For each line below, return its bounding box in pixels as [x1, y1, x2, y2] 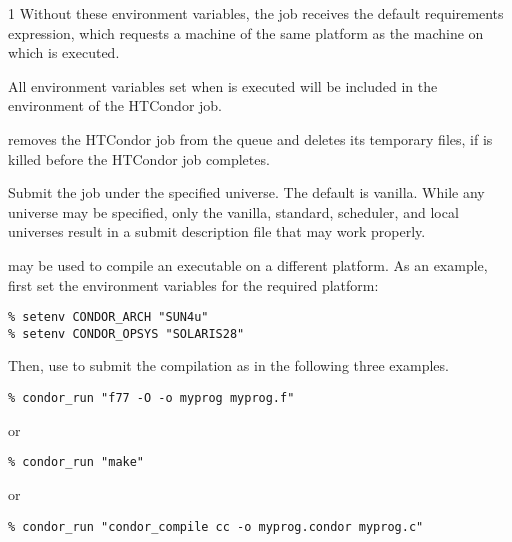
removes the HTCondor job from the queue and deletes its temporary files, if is [8, 128, 493, 149]
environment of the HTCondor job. [8, 95, 222, 116]
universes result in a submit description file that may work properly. [8, 221, 426, 242]
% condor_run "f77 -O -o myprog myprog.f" [8, 391, 295, 406]
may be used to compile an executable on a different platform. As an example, [8, 254, 488, 275]
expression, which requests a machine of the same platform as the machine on [8, 22, 484, 43]
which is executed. [8, 42, 120, 63]
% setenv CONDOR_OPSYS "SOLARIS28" [8, 326, 245, 341]
